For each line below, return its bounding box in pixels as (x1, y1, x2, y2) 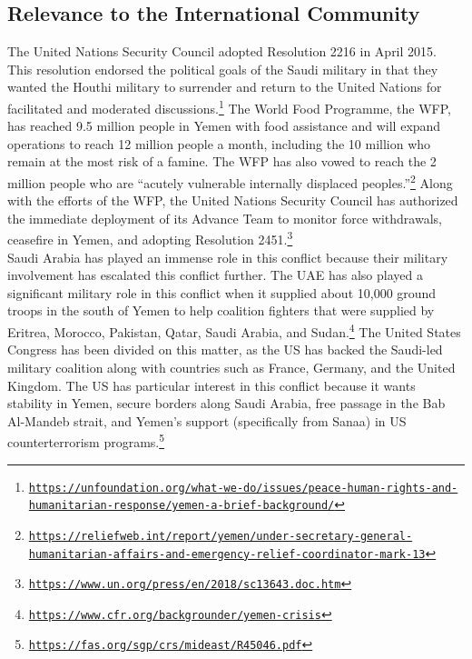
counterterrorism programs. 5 (7, 430, 165, 451)
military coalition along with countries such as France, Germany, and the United (7, 357, 456, 376)
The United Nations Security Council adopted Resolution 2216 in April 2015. (7, 42, 437, 61)
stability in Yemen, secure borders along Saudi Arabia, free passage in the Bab (7, 394, 446, 413)
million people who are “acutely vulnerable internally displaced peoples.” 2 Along (7, 171, 453, 192)
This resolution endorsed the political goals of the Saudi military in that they (7, 59, 438, 78)
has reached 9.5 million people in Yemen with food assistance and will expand (7, 116, 441, 135)
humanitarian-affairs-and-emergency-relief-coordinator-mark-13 (28, 547, 426, 561)
